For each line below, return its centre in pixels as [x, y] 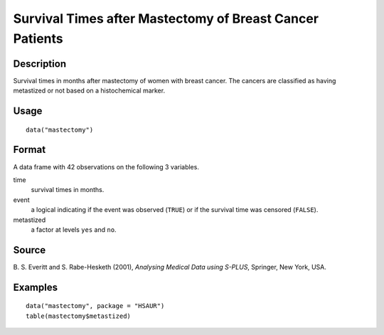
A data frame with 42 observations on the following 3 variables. [106, 166]
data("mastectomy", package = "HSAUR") [95, 306]
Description [40, 64]
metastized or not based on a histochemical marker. [89, 91]
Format [30, 150]
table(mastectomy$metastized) [79, 316]
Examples [36, 287]
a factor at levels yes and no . [74, 229]
